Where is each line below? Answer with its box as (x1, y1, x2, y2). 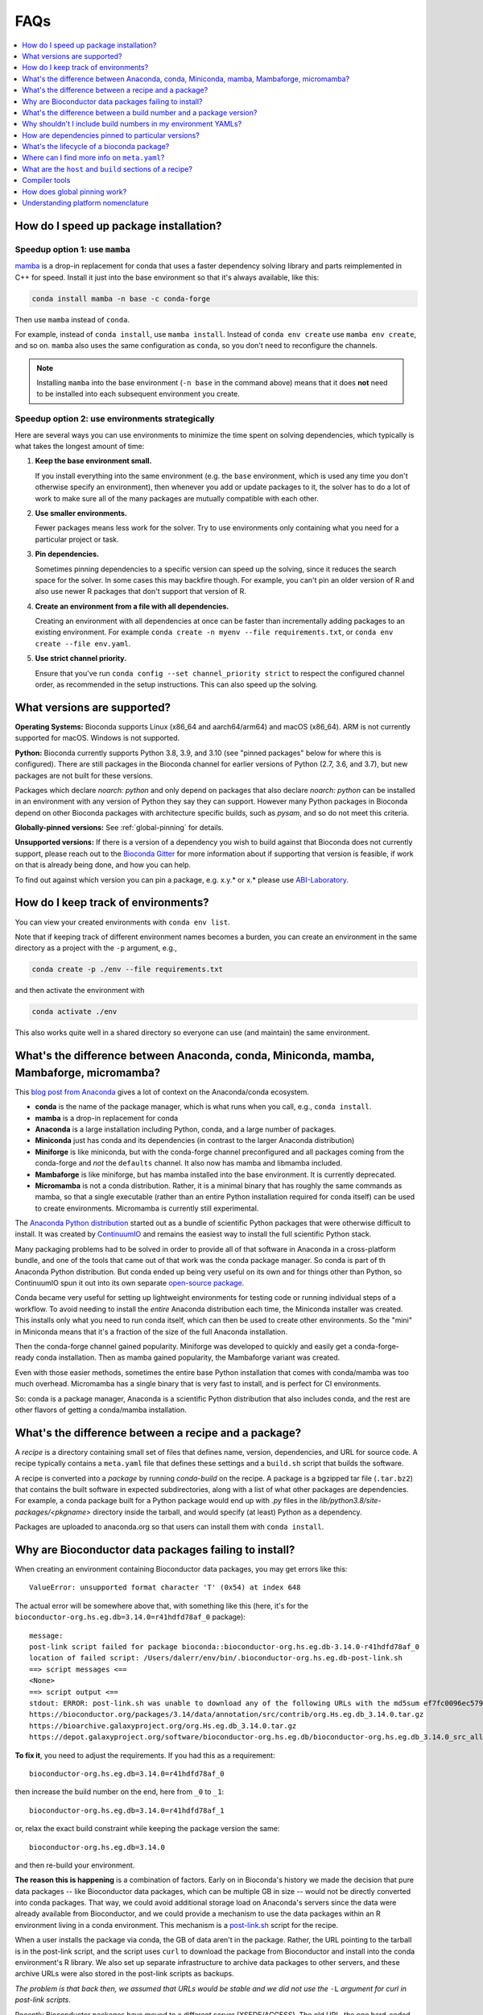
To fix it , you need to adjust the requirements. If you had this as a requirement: (14, 1750, 275, 1760)
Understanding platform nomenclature (22, 198, 149, 208)
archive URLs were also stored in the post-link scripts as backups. (14, 1969, 234, 1979)
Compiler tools (22, 176, 71, 185)
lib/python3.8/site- (319, 1496, 382, 1506)
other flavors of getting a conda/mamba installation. (14, 1405, 187, 1415)
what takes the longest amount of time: (14, 442, 145, 451)
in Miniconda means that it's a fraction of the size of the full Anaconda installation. (14, 1327, 288, 1336)
